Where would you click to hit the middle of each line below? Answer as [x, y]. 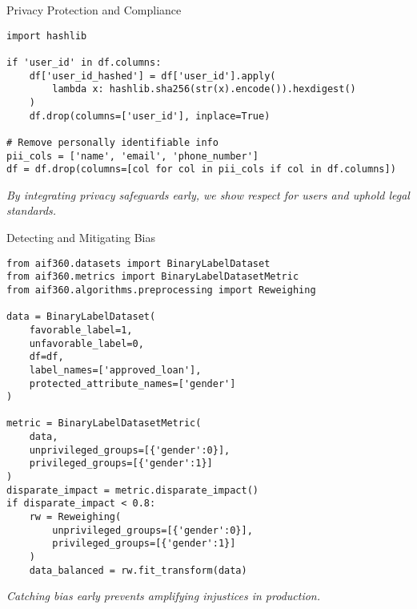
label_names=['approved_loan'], [115, 370]
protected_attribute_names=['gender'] [132, 383]
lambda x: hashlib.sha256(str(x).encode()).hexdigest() [204, 89]
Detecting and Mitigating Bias [81, 237]
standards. [32, 210]
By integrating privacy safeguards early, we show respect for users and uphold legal [208, 194]
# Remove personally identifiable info [112, 142]
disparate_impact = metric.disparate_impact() [132, 490]
